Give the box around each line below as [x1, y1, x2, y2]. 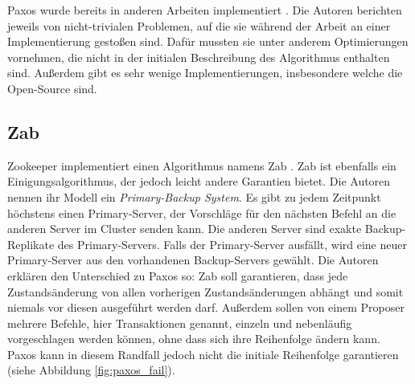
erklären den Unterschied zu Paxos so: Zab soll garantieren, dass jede [7, 267, 348, 284]
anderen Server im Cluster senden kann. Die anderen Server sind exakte [7, 220, 362, 237]
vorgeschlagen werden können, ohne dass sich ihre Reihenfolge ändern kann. [7, 330, 380, 347]
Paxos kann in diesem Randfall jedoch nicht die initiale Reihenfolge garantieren [7, 345, 399, 362]
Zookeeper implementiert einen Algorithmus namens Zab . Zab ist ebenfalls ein [7, 157, 397, 174]
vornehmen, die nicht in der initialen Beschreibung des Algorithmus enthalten [7, 48, 390, 65]
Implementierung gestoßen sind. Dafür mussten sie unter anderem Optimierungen [7, 33, 409, 50]
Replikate [7, 235, 55, 252]
